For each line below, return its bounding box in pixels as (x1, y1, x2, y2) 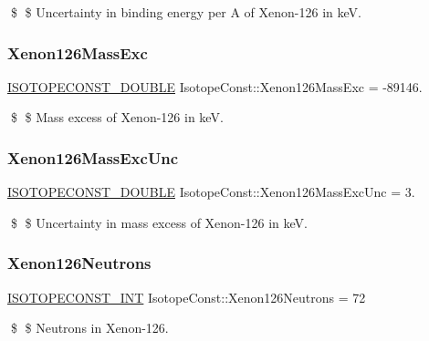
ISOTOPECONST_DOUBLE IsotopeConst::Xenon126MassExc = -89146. (7, 77, 423, 96)
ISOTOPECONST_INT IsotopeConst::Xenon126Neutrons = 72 (7, 287, 366, 306)
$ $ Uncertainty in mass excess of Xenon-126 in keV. (10, 212, 308, 232)
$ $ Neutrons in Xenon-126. (10, 318, 169, 337)
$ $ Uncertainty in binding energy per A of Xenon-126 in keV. (10, 3, 361, 21)
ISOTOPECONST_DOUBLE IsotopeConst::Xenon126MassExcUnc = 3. (7, 182, 415, 201)
